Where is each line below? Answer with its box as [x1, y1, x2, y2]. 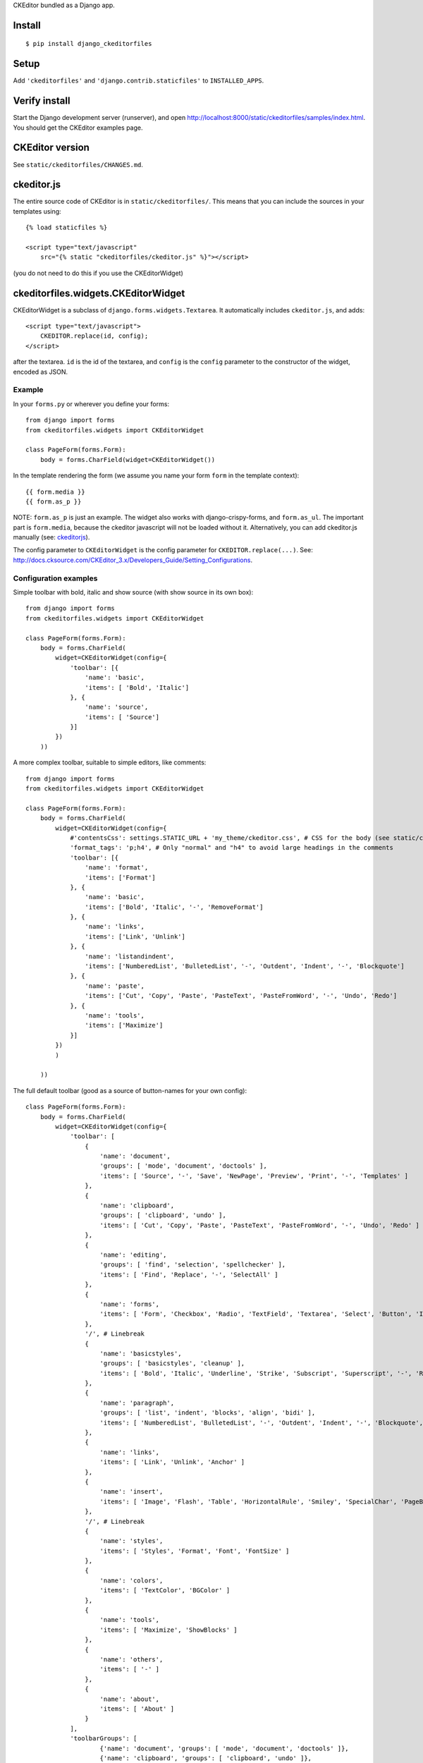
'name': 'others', [99, 1656, 164, 1664]
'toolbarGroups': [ [70, 1735, 137, 1743]
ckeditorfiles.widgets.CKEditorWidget [13, 287, 185, 299]
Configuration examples [13, 573, 98, 583]
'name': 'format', [85, 864, 149, 872]
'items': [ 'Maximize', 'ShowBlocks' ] [99, 1625, 238, 1634]
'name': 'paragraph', [99, 1398, 175, 1407]
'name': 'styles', [99, 1537, 164, 1545]
